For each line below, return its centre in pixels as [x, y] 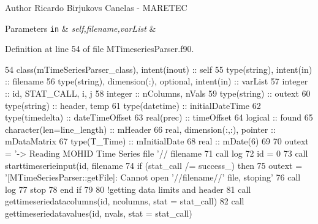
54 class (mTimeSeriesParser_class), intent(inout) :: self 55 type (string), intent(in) [159, 69]
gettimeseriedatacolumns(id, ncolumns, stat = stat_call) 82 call [125, 201]
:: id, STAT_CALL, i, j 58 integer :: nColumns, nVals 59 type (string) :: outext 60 [158, 93]
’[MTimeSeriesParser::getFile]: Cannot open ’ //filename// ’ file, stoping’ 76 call [153, 177]
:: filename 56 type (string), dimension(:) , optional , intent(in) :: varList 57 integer [157, 81]
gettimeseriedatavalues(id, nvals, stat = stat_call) [99, 213]
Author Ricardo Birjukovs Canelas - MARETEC [96, 7]
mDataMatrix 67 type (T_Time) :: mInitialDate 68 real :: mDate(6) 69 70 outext [157, 141]
